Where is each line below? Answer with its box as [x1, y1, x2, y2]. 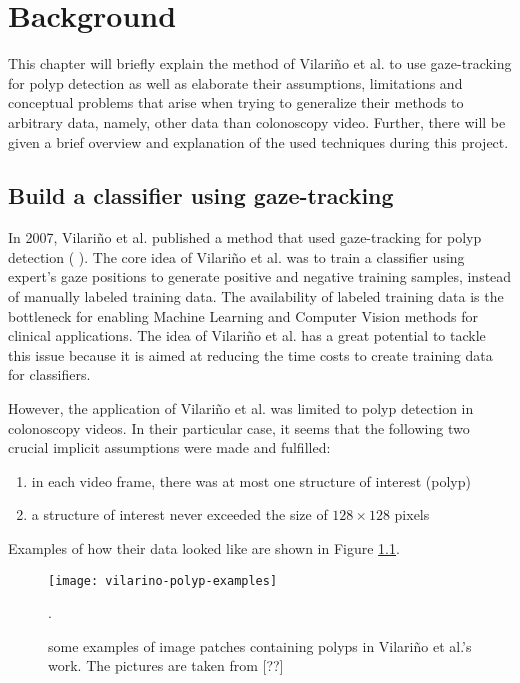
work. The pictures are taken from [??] [48, 655, 284, 676]
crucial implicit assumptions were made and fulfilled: [8, 437, 331, 458]
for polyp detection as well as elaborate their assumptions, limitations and [8, 72, 463, 93]
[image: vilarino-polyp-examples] [48, 573, 278, 588]
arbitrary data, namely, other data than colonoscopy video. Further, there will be [8, 111, 506, 132]
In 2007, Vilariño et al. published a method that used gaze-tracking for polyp [8, 227, 482, 248]
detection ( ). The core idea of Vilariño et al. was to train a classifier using [8, 246, 465, 267]
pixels [394, 504, 430, 525]
